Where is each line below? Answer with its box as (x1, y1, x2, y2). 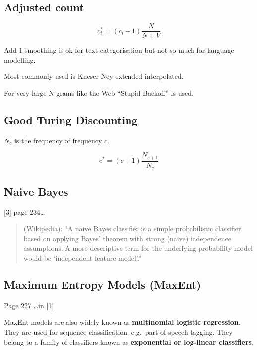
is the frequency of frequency (14, 135, 102, 145)
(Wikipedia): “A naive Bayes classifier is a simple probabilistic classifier (23, 223, 241, 234)
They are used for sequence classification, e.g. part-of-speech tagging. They (4, 326, 233, 337)
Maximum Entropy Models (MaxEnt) (4, 277, 201, 292)
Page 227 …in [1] (4, 300, 54, 310)
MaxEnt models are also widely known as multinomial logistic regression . (4, 317, 241, 327)
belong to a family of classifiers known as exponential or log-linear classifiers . (4, 336, 254, 347)
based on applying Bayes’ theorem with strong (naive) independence (23, 233, 231, 243)
